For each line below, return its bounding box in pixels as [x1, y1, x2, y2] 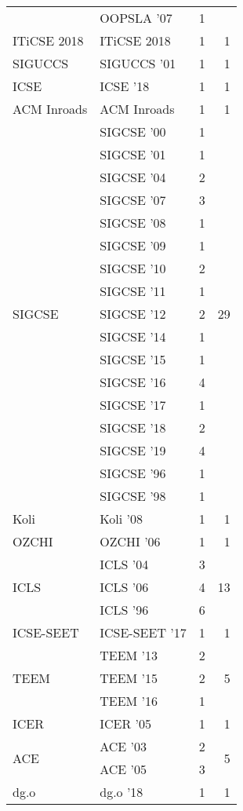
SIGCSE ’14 [100, 327, 166, 345]
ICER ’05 [100, 714, 152, 732]
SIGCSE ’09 [100, 236, 166, 254]
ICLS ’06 [100, 578, 149, 596]
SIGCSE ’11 [100, 282, 166, 300]
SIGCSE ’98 [100, 487, 166, 505]
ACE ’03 [100, 737, 147, 755]
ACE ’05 [100, 760, 147, 778]
